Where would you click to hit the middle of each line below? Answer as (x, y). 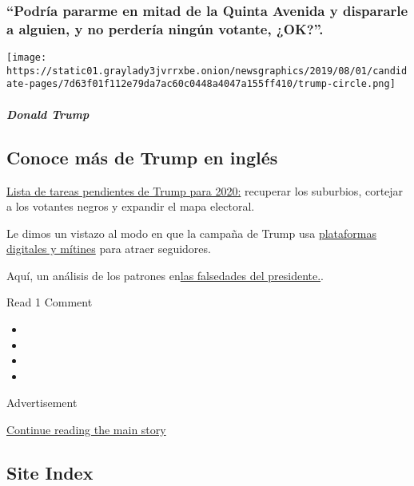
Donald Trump (48, 114)
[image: (27, 58)
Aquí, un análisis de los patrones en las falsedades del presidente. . (165, 275)
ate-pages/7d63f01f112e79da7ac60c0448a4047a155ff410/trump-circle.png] (201, 84)
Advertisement (42, 403)
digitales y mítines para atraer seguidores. (109, 249)
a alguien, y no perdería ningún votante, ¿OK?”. (165, 28)
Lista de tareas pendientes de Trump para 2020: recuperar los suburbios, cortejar (205, 190)
